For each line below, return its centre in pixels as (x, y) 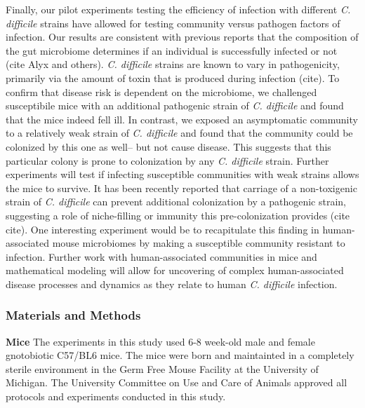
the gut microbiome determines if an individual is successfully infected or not (172, 50)
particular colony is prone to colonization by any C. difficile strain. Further (167, 160)
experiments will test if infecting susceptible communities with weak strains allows (182, 174)
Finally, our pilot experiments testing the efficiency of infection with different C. (178, 9)
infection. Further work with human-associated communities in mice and (161, 256)
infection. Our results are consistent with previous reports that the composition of (182, 37)
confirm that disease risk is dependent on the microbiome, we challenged (161, 91)
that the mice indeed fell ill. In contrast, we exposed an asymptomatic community (182, 119)
